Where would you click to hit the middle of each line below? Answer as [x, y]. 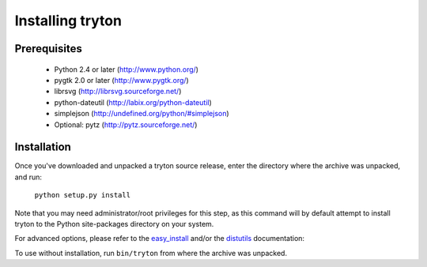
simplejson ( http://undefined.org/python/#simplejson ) [142, 114]
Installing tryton [68, 21]
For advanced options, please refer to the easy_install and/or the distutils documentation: [159, 239]
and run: [28, 177]
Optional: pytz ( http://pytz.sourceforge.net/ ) [126, 124]
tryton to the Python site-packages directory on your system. [114, 224]
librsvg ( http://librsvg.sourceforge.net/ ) [118, 92]
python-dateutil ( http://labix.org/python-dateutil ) [133, 102]
